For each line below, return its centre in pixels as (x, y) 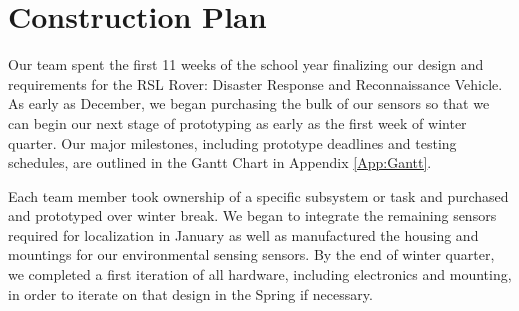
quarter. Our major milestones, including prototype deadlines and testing (232, 142)
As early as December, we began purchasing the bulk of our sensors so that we (249, 103)
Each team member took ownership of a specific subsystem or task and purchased (258, 195)
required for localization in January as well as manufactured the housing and (243, 234)
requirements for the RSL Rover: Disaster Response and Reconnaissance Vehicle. (255, 83)
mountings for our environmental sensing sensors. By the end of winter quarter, (251, 254)
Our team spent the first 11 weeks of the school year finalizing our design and (246, 64)
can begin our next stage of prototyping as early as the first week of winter (237, 122)
